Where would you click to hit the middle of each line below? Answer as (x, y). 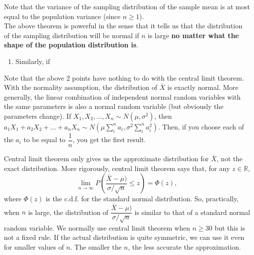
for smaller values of (34, 247)
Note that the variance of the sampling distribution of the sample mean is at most (127, 6)
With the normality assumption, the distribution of (81, 87)
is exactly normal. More (203, 87)
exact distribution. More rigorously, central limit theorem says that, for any (117, 168)
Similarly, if (33, 61)
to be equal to (44, 139)
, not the (230, 158)
